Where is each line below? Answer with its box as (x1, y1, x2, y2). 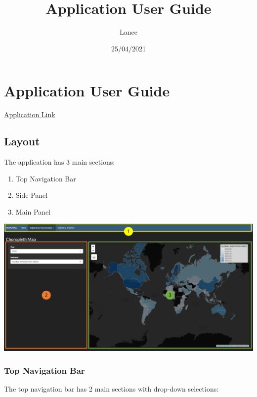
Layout (4, 133, 40, 149)
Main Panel (15, 206, 51, 217)
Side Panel (15, 190, 48, 200)
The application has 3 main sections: (4, 157, 115, 167)
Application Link (4, 109, 55, 120)
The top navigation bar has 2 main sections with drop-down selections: (4, 384, 219, 394)
